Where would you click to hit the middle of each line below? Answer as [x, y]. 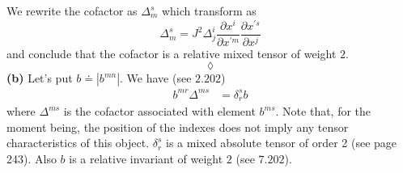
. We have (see [156, 78]
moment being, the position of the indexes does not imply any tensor [178, 127]
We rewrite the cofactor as [72, 11]
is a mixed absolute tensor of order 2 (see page [282, 143]
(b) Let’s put [40, 78]
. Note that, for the [323, 111]
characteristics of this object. [78, 143]
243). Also [32, 158]
